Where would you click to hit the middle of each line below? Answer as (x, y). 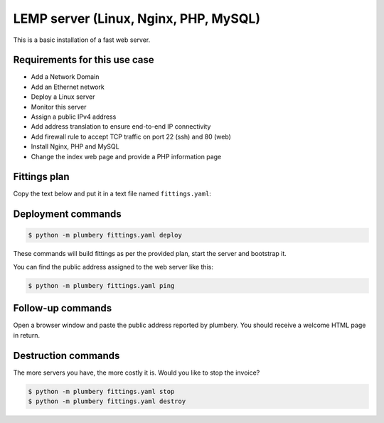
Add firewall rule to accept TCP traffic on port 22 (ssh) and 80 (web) (131, 136)
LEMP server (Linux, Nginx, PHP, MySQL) (137, 18)
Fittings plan (42, 177)
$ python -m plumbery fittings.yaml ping (101, 285)
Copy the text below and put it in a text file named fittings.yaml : (112, 194)
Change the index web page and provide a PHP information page (126, 156)
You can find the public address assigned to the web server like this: (113, 267)
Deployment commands (67, 214)
